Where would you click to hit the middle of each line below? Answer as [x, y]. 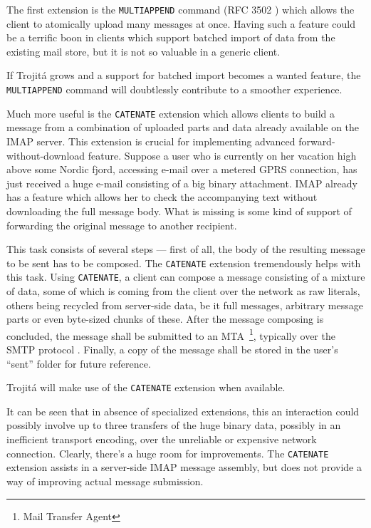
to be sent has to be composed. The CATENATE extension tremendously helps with [184, 263]
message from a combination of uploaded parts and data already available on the [183, 127]
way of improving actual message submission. [105, 481]
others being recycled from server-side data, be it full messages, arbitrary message [185, 305]
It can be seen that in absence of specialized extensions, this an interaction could [183, 411]
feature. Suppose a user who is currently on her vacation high [222, 155]
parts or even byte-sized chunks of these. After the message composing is [165, 319]
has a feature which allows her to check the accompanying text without [162, 197]
